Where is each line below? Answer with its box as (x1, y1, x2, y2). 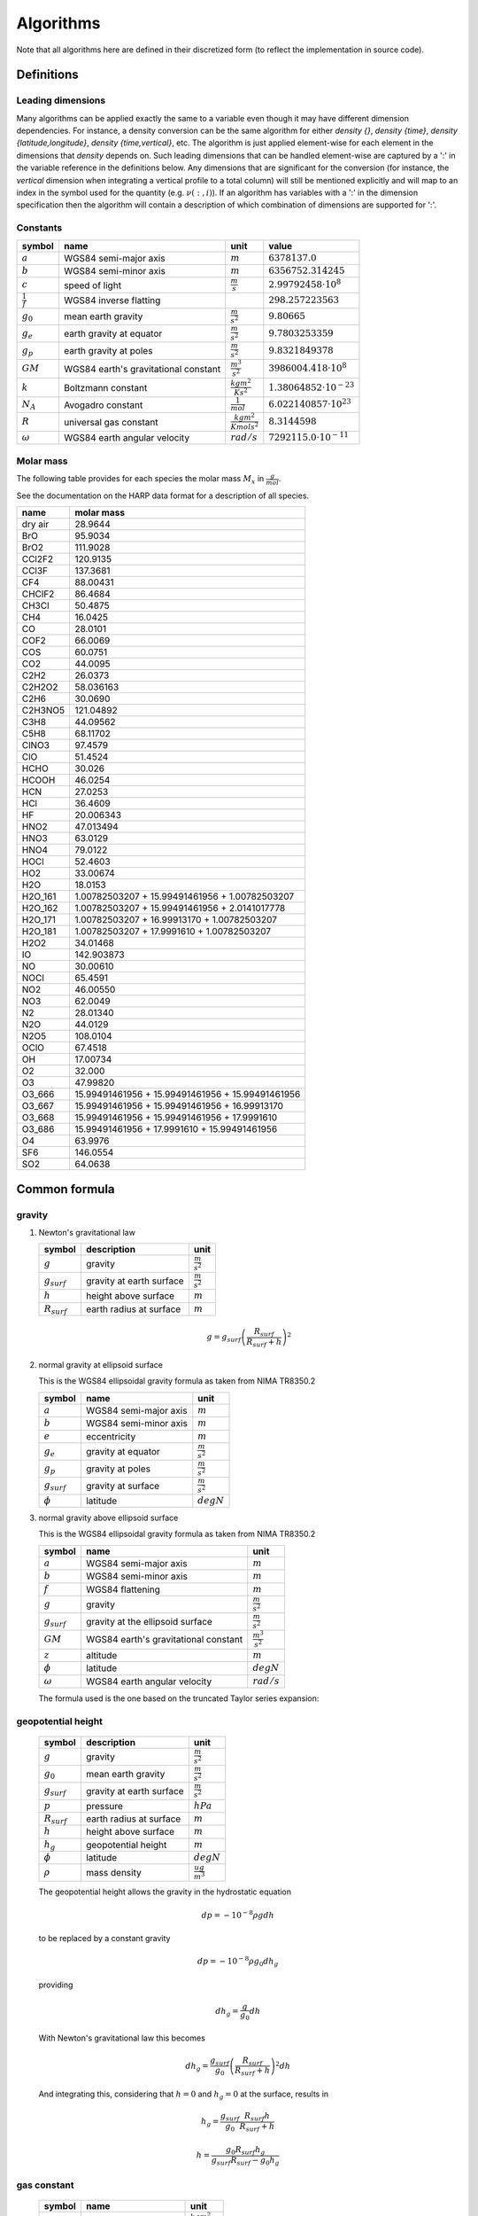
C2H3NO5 (21, 705, 66, 717)
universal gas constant (63, 416, 158, 428)
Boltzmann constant (63, 381, 148, 394)
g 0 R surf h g (226, 2145, 266, 2157)
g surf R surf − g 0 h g (211, 2155, 280, 2167)
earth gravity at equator (63, 328, 163, 340)
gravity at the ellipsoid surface (85, 1615, 212, 1627)
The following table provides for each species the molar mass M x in (16, 473, 265, 487)
